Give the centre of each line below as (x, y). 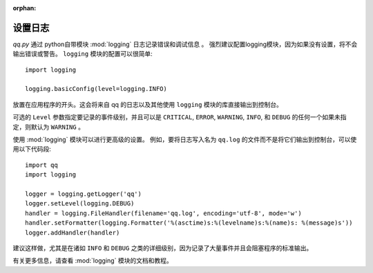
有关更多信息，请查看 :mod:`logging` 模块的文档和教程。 (93, 261)
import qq (41, 165)
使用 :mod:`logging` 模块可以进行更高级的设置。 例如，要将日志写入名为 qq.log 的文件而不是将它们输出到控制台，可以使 (185, 140)
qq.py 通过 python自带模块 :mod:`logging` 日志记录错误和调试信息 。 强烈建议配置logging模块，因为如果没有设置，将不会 (185, 44)
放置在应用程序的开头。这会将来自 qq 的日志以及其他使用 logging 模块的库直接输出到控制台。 (147, 104)
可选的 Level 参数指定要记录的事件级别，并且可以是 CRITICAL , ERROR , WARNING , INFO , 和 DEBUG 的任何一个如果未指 (180, 117)
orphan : (25, 8)
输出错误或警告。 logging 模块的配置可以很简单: (83, 54)
